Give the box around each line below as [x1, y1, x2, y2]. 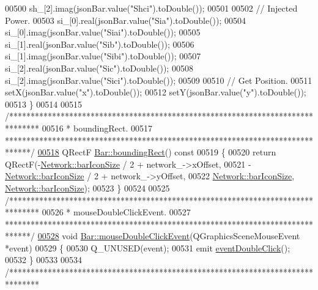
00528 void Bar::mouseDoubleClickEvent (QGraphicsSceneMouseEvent [37, 229, 300, 242]
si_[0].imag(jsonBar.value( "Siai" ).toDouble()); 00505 [5, 26, 201, 39]
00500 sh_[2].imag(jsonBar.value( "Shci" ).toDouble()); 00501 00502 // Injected [5, 2, 298, 14]
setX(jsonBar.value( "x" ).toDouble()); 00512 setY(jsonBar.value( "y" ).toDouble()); [5, 86, 306, 99]
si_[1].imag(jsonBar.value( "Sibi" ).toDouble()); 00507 [5, 50, 201, 62]
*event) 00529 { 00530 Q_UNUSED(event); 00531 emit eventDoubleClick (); [5, 241, 290, 254]
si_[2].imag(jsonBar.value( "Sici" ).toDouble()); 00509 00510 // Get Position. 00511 [5, 73, 312, 86]
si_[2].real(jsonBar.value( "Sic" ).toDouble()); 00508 [5, 61, 193, 74]
